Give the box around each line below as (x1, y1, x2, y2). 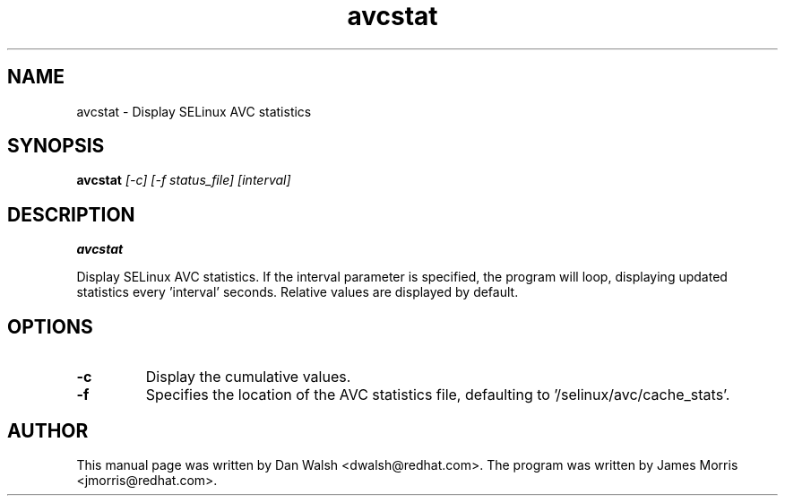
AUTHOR (7, 419, 89, 442)
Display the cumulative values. (145, 368, 351, 386)
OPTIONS (7, 315, 93, 338)
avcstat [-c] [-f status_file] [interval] (76, 172, 291, 188)
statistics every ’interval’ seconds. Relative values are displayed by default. (76, 284, 519, 300)
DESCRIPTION (7, 203, 135, 226)
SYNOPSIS (7, 134, 105, 158)
